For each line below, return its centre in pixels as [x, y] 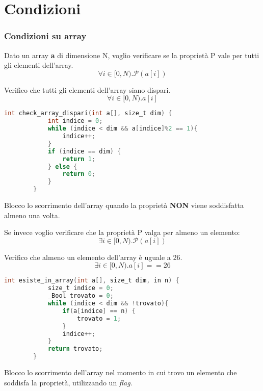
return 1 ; [79, 159]
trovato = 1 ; [99, 318]
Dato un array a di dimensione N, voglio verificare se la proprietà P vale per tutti [132, 55]
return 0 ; [79, 174]
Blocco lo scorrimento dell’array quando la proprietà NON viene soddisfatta [124, 205]
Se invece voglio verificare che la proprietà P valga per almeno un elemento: [122, 232]
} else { [62, 166]
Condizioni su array [45, 36]
